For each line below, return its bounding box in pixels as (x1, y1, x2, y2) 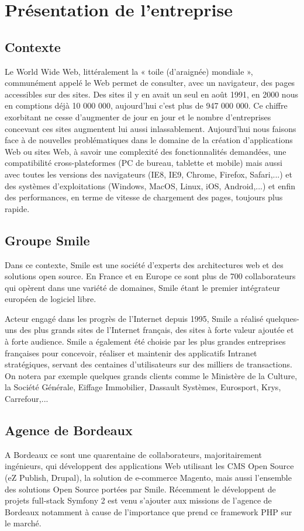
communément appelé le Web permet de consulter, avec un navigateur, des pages (5, 77, 295, 89)
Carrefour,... (5, 393, 49, 405)
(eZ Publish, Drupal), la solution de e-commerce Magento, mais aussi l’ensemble (5, 471, 292, 484)
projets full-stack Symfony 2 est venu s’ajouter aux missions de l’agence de (5, 494, 272, 506)
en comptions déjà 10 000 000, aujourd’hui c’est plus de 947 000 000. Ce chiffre (5, 99, 288, 112)
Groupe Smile (5, 231, 90, 249)
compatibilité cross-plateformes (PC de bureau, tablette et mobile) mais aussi (5, 157, 282, 169)
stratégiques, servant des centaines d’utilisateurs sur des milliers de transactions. (5, 358, 292, 370)
